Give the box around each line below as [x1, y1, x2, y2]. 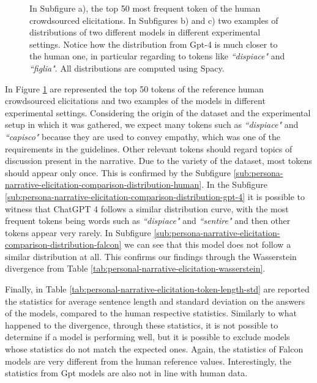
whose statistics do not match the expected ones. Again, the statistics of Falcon [5, 343, 304, 355]
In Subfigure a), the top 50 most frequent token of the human [29, 2, 261, 14]
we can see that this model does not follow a [124, 238, 291, 251]
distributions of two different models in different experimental [29, 26, 261, 39]
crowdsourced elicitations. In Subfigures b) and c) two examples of [29, 13, 278, 26]
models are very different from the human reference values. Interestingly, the [5, 354, 291, 367]
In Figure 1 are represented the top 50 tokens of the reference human [5, 82, 264, 95]
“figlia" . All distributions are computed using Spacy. [29, 61, 225, 74]
